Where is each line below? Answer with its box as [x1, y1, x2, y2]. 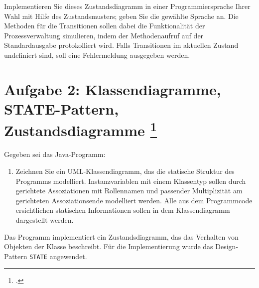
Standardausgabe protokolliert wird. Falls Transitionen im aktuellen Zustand [4, 40, 239, 50]
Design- [215, 241, 239, 252]
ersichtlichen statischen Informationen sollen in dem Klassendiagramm [15, 205, 230, 215]
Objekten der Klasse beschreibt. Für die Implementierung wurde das [4, 241, 213, 252]
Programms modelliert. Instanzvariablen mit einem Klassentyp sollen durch [15, 175, 246, 186]
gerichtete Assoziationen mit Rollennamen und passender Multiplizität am [15, 185, 243, 196]
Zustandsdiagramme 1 [4, 118, 157, 141]
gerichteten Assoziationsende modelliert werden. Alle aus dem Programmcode [15, 195, 253, 205]
